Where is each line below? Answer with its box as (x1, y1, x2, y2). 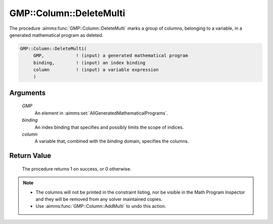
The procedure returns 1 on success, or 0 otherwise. (22, 165, 131, 172)
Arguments (9, 88, 46, 97)
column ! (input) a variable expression (33, 67, 159, 73)
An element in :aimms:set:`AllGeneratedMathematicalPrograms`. (34, 110, 168, 116)
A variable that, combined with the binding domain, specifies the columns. (34, 138, 189, 144)
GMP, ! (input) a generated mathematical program (33, 53, 188, 59)
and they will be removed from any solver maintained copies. (35, 196, 163, 202)
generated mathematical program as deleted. (9, 32, 104, 38)
